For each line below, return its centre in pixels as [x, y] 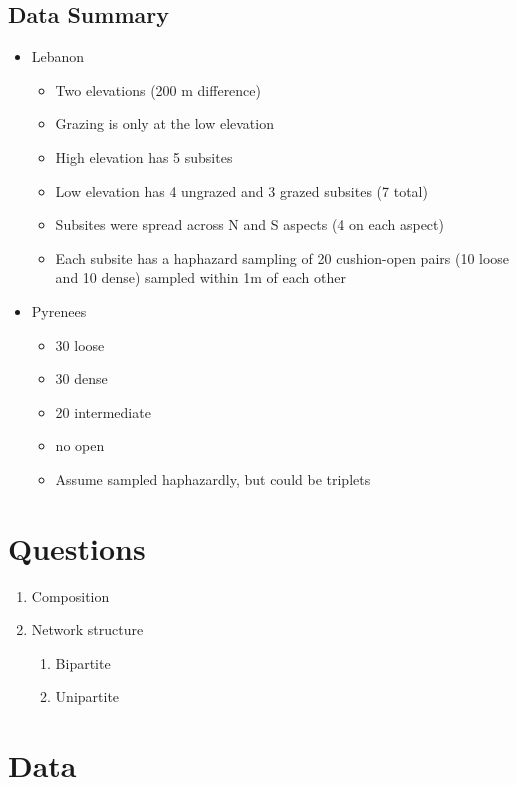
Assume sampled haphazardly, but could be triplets [213, 478]
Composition [70, 595]
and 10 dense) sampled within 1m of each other [200, 277]
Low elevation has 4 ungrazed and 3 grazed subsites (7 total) [241, 190]
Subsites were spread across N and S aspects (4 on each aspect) [249, 224]
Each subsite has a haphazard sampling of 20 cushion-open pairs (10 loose [282, 257]
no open [80, 445]
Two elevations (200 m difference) [158, 89]
